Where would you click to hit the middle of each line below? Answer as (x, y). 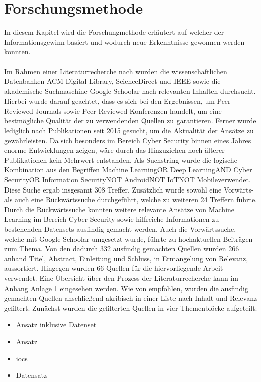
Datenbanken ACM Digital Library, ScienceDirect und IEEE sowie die (112, 81)
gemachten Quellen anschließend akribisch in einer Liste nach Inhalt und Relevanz (131, 298)
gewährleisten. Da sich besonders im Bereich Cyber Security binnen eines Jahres (128, 140)
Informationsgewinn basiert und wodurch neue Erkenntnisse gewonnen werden (124, 41)
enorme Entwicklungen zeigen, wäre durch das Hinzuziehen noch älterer (114, 150)
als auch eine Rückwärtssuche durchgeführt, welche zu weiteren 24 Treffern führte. (131, 199)
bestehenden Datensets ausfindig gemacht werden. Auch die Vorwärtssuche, (120, 229)
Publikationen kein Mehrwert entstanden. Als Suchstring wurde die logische (121, 160)
